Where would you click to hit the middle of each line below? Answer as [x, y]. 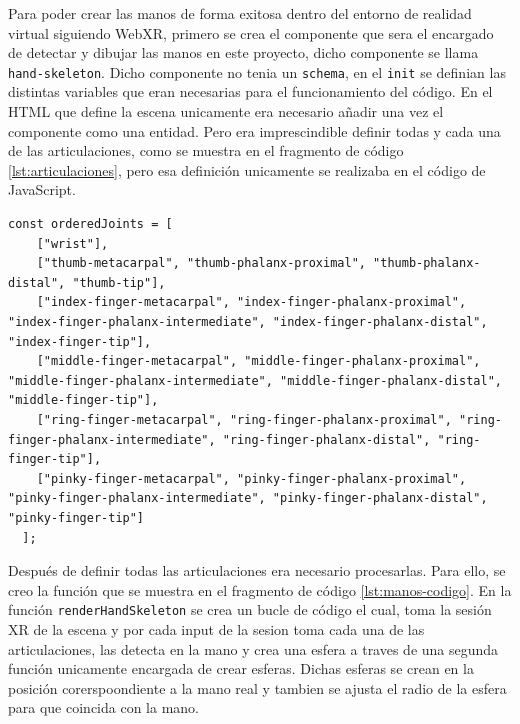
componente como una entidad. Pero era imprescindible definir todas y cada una [254, 130]
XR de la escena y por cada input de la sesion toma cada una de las [216, 628]
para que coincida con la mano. [103, 707]
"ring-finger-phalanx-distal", [326, 439]
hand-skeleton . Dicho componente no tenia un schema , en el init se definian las [257, 71]
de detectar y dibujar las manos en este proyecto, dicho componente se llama [243, 52]
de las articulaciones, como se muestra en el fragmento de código [206, 150]
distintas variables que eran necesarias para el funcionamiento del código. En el [250, 91]
